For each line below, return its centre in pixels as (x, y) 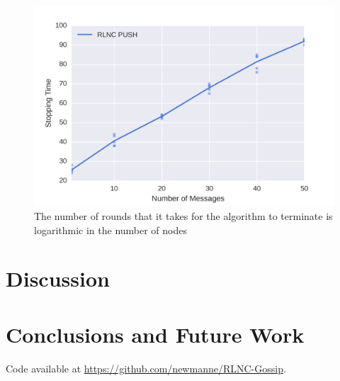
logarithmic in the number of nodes (111, 230)
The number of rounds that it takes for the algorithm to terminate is (183, 215)
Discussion (58, 278)
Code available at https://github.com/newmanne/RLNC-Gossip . (146, 368)
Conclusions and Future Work (155, 334)
